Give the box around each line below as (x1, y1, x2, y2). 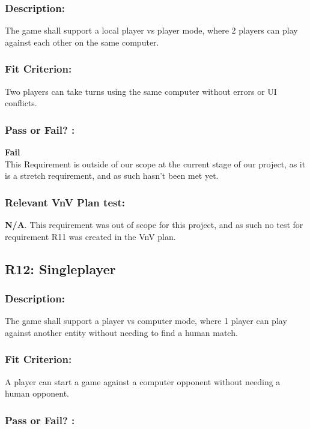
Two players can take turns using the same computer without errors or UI (5, 85, 277, 97)
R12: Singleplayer (5, 259, 116, 278)
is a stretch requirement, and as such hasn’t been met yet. (5, 169, 219, 182)
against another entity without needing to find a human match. (5, 326, 238, 338)
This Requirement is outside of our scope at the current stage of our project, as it (5, 157, 306, 170)
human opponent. (5, 387, 69, 400)
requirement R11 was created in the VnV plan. (5, 230, 176, 242)
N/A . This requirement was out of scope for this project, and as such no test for (5, 218, 303, 231)
